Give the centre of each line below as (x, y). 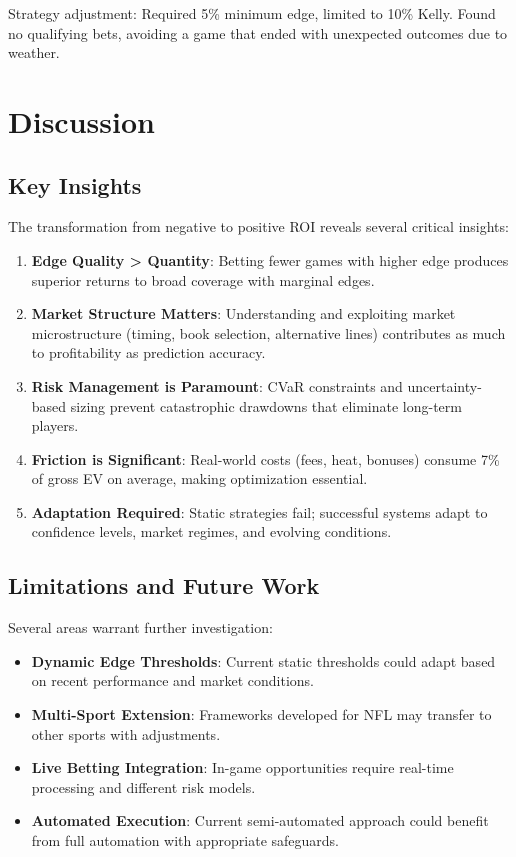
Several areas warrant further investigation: (140, 627)
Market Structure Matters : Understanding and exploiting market (243, 313)
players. (55, 425)
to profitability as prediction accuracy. (148, 352)
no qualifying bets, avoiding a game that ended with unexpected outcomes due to (258, 32)
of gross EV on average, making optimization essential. (199, 478)
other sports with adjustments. (126, 733)
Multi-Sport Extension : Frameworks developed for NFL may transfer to (261, 714)
